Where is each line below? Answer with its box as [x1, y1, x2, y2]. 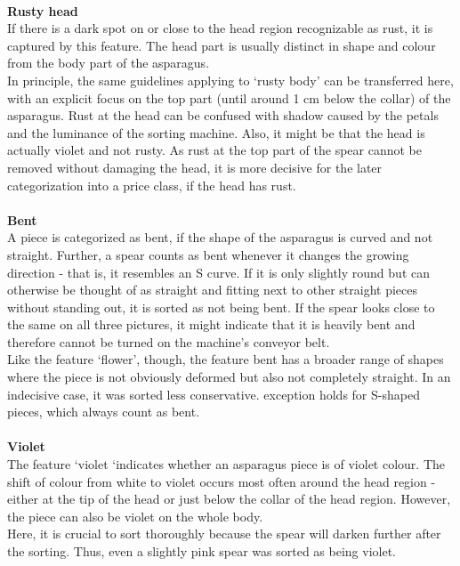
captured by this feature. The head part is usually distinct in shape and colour [7, 36, 436, 54]
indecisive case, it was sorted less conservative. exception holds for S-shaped [7, 384, 420, 403]
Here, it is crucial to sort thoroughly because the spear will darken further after [7, 524, 441, 543]
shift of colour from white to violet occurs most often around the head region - [7, 472, 436, 490]
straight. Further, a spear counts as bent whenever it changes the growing [7, 245, 409, 263]
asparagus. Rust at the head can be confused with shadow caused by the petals [7, 106, 439, 125]
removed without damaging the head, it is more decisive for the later [7, 158, 383, 176]
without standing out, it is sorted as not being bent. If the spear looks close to [7, 297, 435, 316]
